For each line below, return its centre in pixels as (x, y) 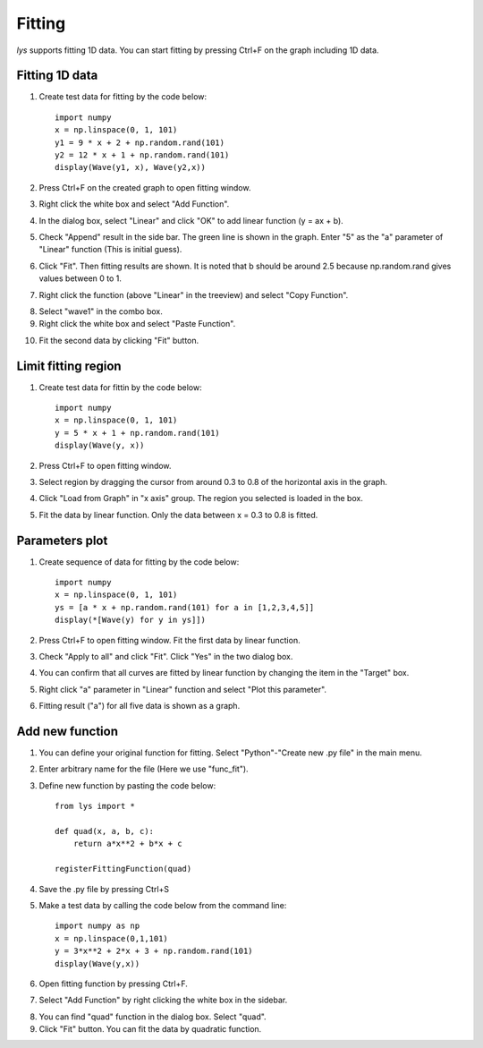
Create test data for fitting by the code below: (123, 97)
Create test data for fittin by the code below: (120, 387)
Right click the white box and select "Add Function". (134, 204)
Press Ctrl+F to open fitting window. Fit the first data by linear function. (169, 640)
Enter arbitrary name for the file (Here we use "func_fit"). (144, 769)
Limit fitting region (69, 366)
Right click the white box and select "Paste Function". (137, 324)
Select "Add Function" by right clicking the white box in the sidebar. (163, 1000)
